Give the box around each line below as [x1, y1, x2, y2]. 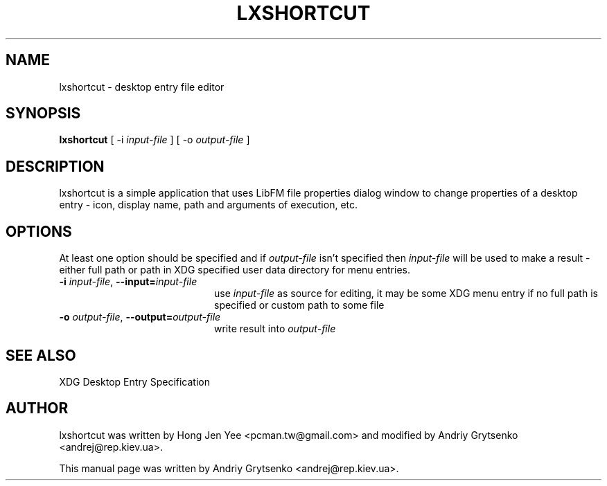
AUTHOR [6, 399, 69, 417]
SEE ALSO [6, 346, 76, 364]
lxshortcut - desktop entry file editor [59, 80, 225, 93]
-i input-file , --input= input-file [59, 276, 197, 288]
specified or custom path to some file [214, 299, 385, 312]
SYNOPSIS [6, 105, 81, 123]
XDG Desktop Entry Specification [59, 375, 210, 388]
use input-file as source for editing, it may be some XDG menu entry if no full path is [214, 287, 598, 300]
